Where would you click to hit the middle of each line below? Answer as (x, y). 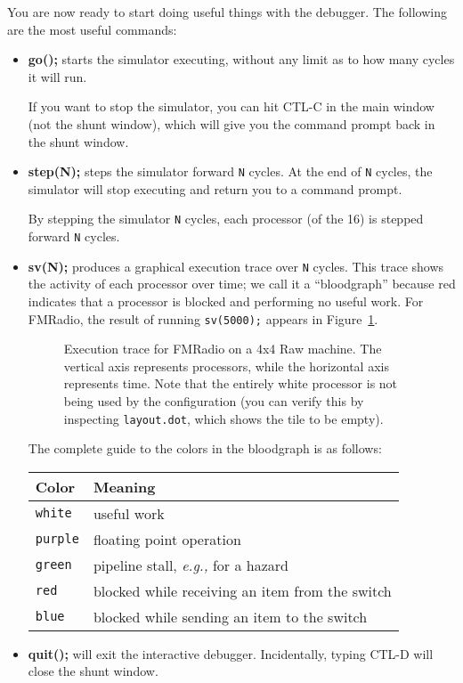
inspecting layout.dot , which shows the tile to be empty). (223, 418)
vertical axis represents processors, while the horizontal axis (226, 366)
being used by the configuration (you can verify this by (214, 401)
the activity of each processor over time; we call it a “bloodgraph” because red (242, 284)
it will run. (57, 76)
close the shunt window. (93, 671)
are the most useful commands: (92, 29)
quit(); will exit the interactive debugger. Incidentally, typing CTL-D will (231, 653)
